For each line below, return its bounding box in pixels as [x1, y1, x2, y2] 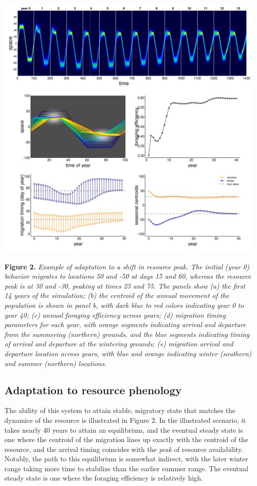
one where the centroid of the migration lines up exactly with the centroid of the [4, 434, 249, 445]
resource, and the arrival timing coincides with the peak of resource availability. [4, 444, 243, 454]
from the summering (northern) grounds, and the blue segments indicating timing [4, 329, 250, 339]
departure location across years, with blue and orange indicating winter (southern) [4, 348, 252, 358]
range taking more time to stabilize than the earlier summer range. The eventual [4, 463, 249, 473]
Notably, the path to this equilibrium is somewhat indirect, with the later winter [4, 453, 248, 464]
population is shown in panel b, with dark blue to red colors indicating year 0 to [4, 299, 244, 310]
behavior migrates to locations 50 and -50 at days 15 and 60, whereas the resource [4, 271, 252, 281]
